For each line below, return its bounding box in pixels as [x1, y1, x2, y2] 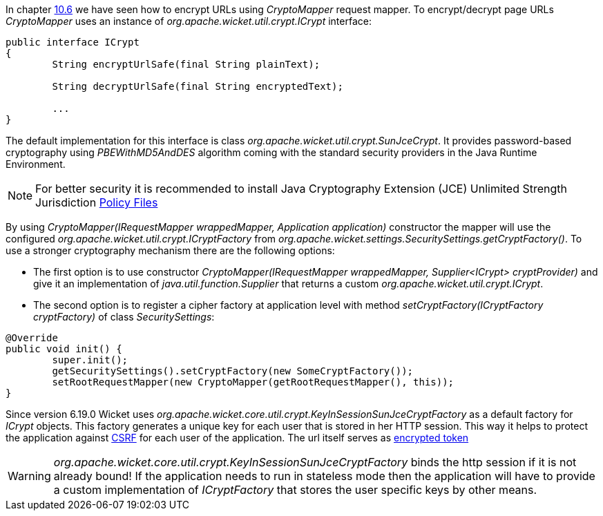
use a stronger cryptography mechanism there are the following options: [6, 245, 335, 256]
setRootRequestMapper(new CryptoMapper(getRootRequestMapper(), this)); [52, 376, 454, 388]
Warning [8, 469, 51, 483]
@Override [6, 332, 58, 343]
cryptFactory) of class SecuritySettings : [33, 311, 215, 323]
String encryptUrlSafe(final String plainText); [52, 59, 320, 70]
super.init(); [52, 354, 128, 365]
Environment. [6, 158, 66, 170]
